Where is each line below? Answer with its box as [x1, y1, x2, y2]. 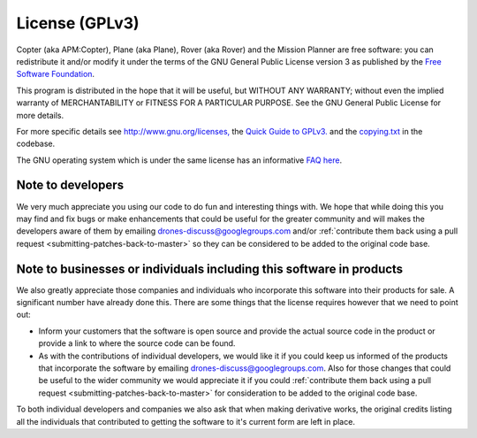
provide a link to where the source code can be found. [38, 338, 236, 349]
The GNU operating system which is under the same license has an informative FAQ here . [16, 155, 343, 165]
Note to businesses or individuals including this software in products [16, 261, 404, 276]
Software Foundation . [16, 69, 95, 80]
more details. [16, 110, 64, 120]
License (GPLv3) [16, 13, 140, 33]
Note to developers [16, 178, 124, 193]
